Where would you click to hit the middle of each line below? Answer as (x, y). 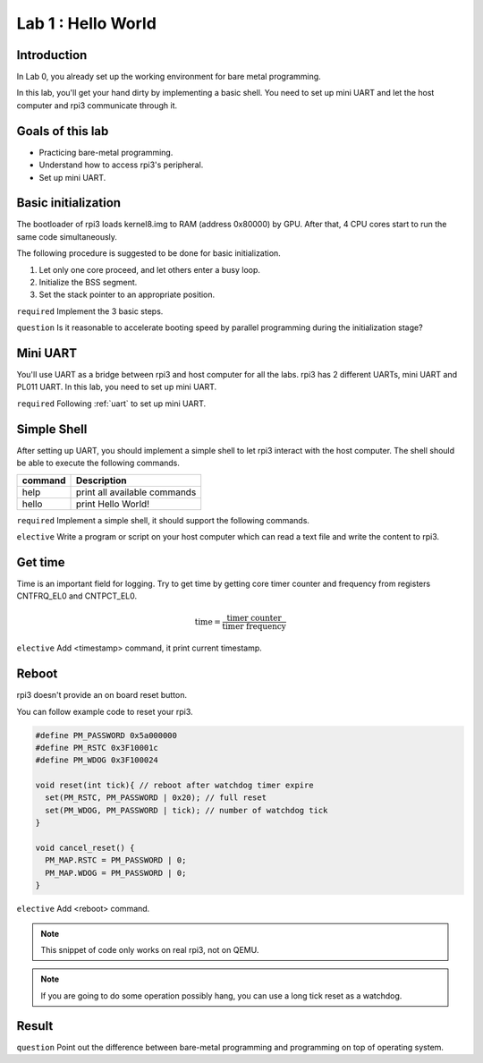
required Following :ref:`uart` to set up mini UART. (111, 404)
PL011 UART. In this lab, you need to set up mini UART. (117, 387)
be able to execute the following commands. (98, 463)
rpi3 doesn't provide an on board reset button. (102, 695)
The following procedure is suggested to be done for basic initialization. (148, 253)
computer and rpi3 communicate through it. (97, 105)
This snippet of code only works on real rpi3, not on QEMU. (150, 949)
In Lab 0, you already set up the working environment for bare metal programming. (169, 77)
